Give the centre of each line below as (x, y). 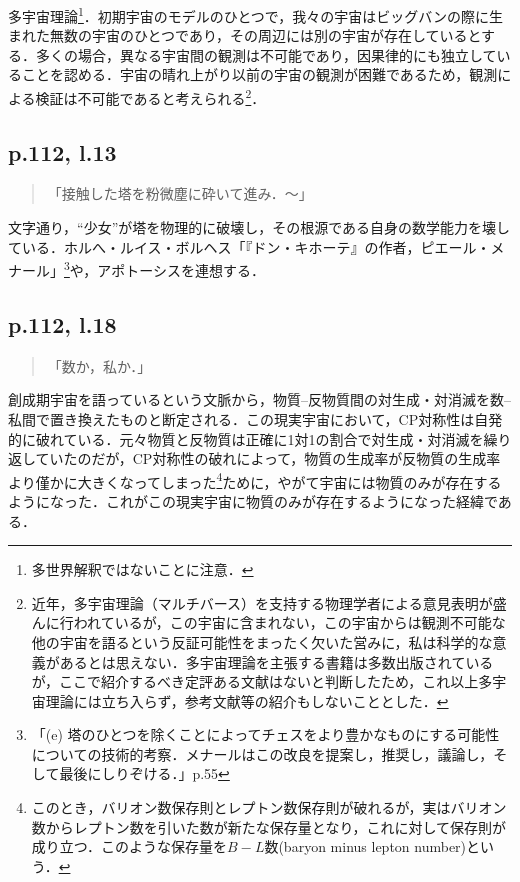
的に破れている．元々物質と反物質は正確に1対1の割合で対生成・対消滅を (246, 438)
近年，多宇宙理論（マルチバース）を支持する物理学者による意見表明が (262, 602)
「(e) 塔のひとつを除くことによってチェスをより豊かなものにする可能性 (265, 734)
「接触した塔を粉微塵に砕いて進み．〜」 (180, 193)
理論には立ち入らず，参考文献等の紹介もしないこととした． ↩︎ (247, 700)
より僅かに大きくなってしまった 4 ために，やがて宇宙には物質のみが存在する (255, 480)
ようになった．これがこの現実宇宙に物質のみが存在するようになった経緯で (253, 500)
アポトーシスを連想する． (181, 269)
